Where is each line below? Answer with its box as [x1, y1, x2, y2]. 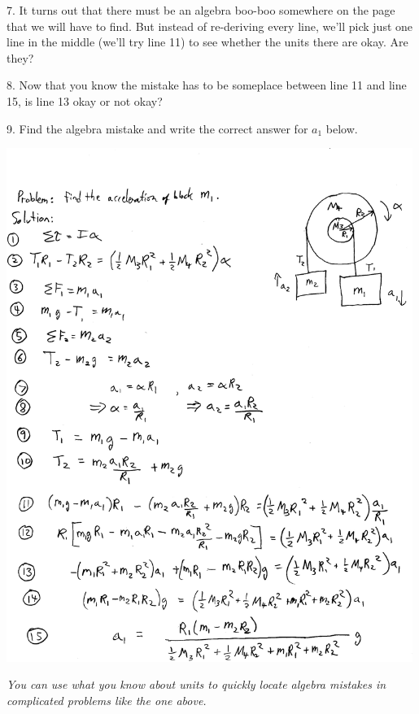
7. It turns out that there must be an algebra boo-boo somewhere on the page [7, 2, 395, 18]
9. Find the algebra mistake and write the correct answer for [7, 120, 308, 137]
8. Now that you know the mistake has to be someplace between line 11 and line [7, 76, 407, 94]
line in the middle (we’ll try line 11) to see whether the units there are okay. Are [7, 33, 408, 50]
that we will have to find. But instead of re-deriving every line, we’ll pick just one [7, 17, 413, 34]
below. [325, 120, 358, 137]
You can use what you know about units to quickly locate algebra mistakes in [7, 676, 386, 693]
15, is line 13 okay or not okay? [7, 92, 163, 109]
